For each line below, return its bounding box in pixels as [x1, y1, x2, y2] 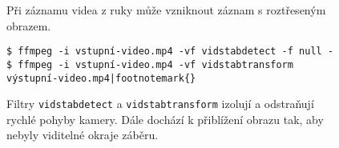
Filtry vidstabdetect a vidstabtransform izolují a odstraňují [6, 95, 314, 112]
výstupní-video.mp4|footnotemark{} [6, 72, 196, 84]
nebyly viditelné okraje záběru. [6, 126, 159, 143]
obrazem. [6, 17, 51, 34]
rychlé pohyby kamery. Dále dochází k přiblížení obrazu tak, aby [6, 110, 324, 127]
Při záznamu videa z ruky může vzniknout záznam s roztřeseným [6, 2, 326, 18]
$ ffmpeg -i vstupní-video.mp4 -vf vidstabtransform [6, 58, 293, 70]
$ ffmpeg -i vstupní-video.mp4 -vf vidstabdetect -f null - [6, 46, 334, 58]
